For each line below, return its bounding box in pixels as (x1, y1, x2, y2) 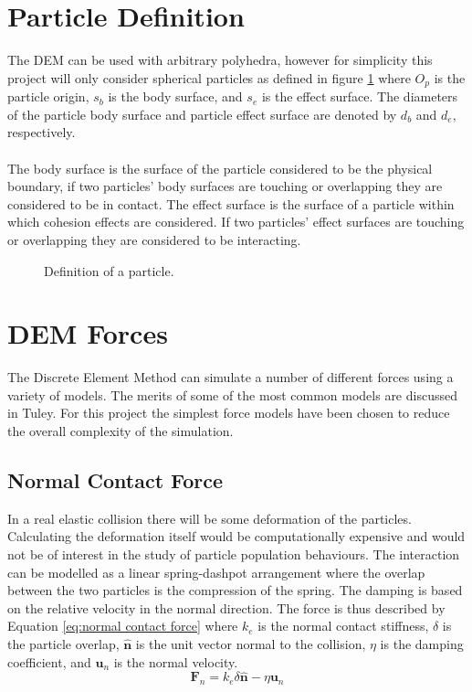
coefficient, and (7, 652, 91, 671)
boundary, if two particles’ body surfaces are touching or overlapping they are (7, 176, 443, 196)
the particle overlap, (7, 633, 120, 653)
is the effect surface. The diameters (261, 87, 458, 106)
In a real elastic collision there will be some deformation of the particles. (7, 508, 412, 527)
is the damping (380, 633, 464, 653)
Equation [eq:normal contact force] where (7, 616, 238, 635)
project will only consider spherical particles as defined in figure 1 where (7, 68, 411, 87)
